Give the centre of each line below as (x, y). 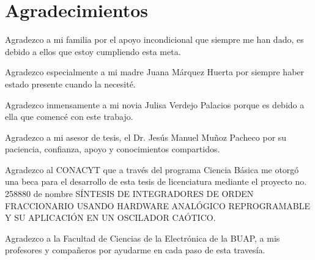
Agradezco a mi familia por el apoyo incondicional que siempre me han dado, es (154, 39)
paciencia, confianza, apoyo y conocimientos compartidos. (113, 149)
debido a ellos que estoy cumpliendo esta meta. (93, 51)
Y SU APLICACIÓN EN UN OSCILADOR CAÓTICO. (110, 217)
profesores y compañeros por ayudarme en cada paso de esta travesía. (135, 250)
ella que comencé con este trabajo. (69, 117)
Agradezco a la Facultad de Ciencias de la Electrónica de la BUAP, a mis (143, 238)
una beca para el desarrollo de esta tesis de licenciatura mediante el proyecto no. (156, 181)
